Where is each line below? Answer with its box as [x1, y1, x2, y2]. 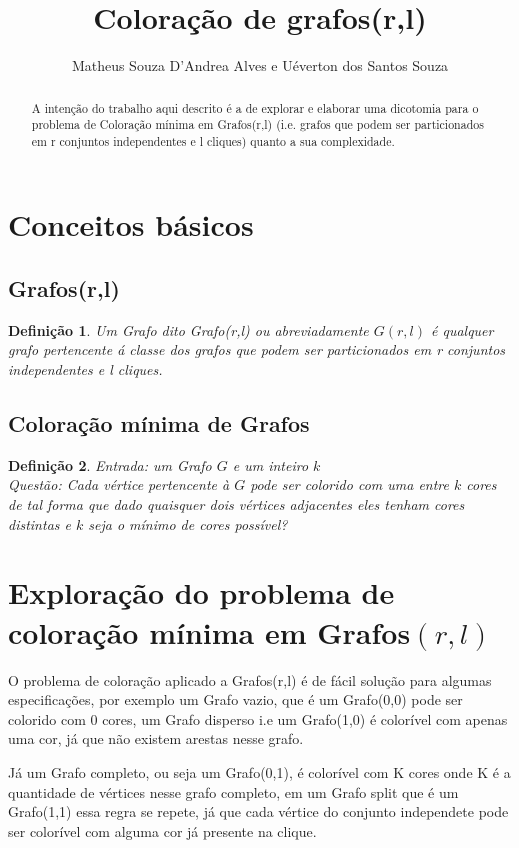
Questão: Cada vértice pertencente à [8, 474, 230, 495]
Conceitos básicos [8, 204, 254, 245]
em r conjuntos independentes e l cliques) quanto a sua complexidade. [31, 132, 395, 149]
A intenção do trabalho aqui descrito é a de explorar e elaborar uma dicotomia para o [31, 99, 479, 116]
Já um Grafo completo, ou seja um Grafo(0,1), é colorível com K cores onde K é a [8, 761, 511, 782]
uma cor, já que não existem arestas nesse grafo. [8, 728, 304, 749]
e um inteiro [232, 454, 309, 475]
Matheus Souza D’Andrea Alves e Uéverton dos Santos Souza [71, 55, 449, 76]
